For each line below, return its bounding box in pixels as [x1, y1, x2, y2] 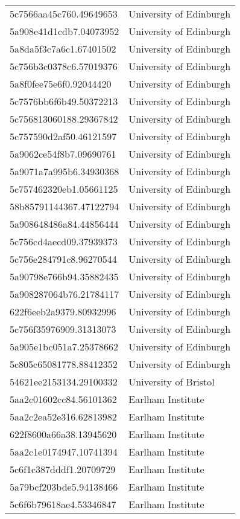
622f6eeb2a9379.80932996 [10, 305, 116, 318]
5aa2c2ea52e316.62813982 [10, 410, 117, 424]
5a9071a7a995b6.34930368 [10, 164, 119, 178]
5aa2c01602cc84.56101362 [10, 392, 117, 406]
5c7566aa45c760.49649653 [10, 7, 118, 21]
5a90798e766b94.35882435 [10, 269, 119, 283]
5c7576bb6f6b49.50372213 [10, 94, 118, 108]
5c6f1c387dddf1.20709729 [10, 462, 116, 476]
